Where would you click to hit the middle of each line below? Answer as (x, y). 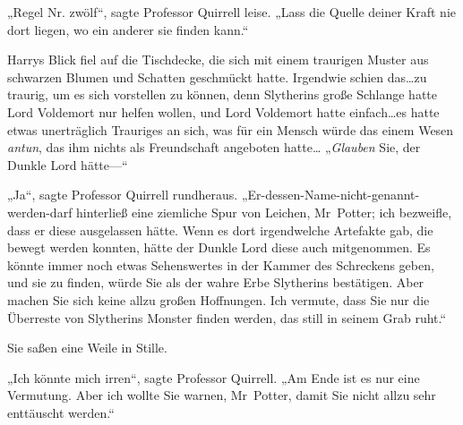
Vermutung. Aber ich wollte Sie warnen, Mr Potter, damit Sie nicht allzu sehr (222, 395)
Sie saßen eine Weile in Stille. (87, 348)
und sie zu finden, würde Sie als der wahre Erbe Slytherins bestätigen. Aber (216, 282)
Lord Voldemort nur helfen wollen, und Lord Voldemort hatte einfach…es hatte (223, 111)
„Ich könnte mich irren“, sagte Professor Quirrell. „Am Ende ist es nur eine (214, 377)
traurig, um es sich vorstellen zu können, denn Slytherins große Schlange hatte (223, 94)
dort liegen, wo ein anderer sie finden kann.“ (128, 29)
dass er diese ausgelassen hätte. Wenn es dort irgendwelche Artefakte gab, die (220, 229)
